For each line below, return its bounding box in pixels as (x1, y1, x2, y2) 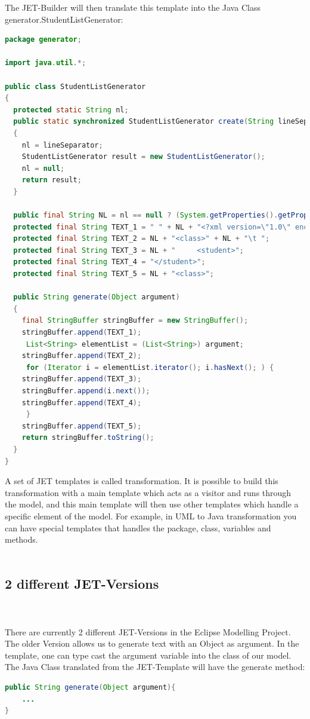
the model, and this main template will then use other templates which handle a (5, 498, 299, 510)
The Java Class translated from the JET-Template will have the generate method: (5, 660, 305, 673)
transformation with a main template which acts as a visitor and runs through (5, 486, 292, 498)
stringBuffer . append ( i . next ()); (21, 387, 150, 395)
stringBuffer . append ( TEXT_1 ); (21, 328, 142, 337)
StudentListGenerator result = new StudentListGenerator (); (21, 152, 265, 161)
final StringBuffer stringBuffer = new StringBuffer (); (21, 316, 249, 325)
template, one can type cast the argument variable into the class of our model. (5, 648, 292, 661)
